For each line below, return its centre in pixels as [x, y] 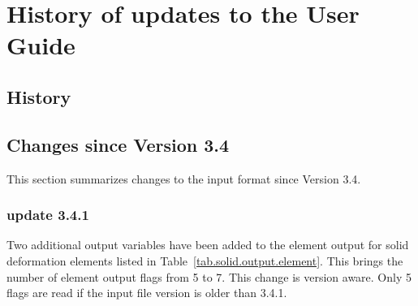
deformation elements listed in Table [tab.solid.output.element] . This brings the [205, 260]
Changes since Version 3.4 [118, 144]
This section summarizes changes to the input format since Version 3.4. [184, 178]
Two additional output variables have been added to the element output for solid [208, 245]
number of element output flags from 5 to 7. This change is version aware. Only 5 [209, 276]
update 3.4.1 [48, 215]
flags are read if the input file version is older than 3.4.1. [147, 293]
